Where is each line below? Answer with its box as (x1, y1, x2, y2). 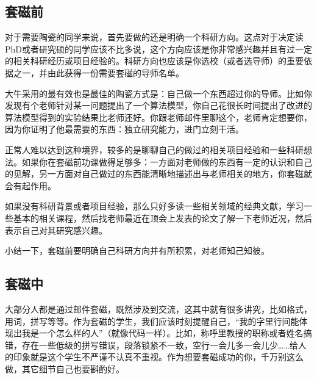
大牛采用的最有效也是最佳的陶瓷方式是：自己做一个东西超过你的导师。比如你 (5, 87, 312, 99)
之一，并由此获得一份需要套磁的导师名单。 (13, 66, 184, 79)
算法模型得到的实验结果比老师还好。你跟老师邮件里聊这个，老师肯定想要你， (5, 110, 312, 123)
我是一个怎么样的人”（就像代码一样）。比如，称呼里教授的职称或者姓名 (21, 327, 304, 339)
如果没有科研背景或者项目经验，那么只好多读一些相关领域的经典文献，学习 (5, 200, 304, 212)
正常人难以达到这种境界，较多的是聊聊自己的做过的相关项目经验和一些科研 (5, 143, 304, 156)
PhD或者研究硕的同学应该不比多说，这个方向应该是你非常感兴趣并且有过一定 (5, 42, 313, 55)
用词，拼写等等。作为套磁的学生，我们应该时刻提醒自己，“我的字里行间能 (5, 314, 299, 327)
